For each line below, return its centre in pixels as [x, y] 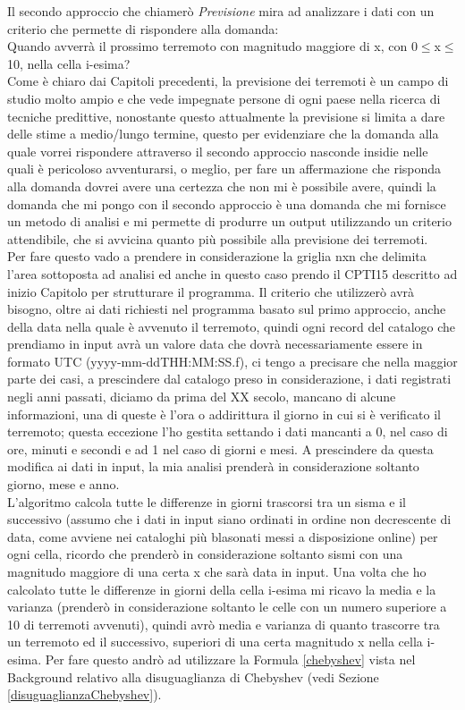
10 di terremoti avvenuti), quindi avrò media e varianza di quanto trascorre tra [224, 624]
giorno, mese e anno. [63, 484]
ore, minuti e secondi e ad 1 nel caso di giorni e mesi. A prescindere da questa [220, 448]
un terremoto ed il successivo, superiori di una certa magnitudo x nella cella [215, 642]
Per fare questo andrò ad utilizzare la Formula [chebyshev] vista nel [230, 659]
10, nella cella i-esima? [69, 63]
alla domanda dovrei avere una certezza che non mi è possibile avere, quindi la [222, 186]
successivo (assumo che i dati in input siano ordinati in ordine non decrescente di [229, 519]
